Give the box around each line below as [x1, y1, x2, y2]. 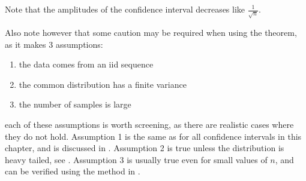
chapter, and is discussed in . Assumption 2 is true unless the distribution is [5, 142, 284, 154]
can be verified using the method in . [5, 165, 140, 177]
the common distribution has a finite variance [19, 78, 187, 90]
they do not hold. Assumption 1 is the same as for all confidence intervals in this [5, 130, 302, 142]
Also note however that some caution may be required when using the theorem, [5, 26, 297, 38]
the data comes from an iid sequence [19, 58, 154, 70]
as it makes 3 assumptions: [5, 38, 103, 50]
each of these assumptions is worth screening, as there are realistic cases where [5, 118, 294, 130]
